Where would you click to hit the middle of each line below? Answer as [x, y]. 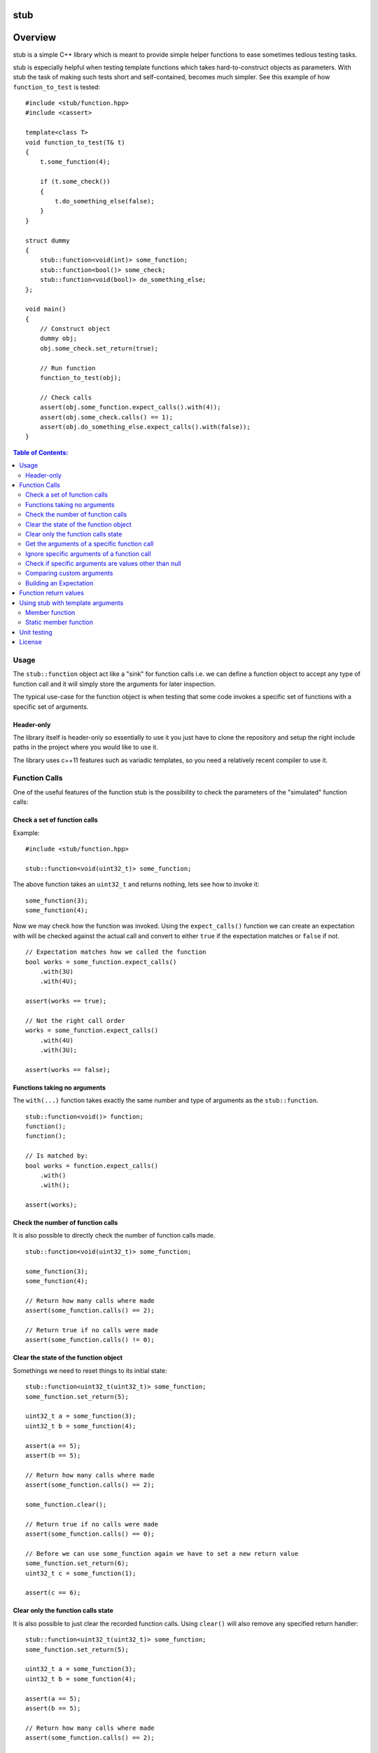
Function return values [51, 593]
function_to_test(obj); [80, 378]
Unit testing [36, 632]
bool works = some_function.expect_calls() [101, 962]
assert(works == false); [68, 1070]
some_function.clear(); [66, 1504]
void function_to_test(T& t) [75, 142]
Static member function [59, 622]
